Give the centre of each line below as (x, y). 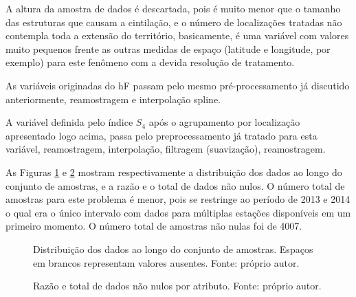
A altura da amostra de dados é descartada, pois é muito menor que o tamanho (173, 8)
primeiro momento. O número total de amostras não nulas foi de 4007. (154, 226)
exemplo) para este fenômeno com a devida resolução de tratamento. (150, 62)
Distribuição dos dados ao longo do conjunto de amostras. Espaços (173, 249)
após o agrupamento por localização (224, 122)
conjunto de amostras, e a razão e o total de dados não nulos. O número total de (175, 185)
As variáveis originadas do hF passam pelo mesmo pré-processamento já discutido (178, 85)
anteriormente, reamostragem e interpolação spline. (113, 99)
